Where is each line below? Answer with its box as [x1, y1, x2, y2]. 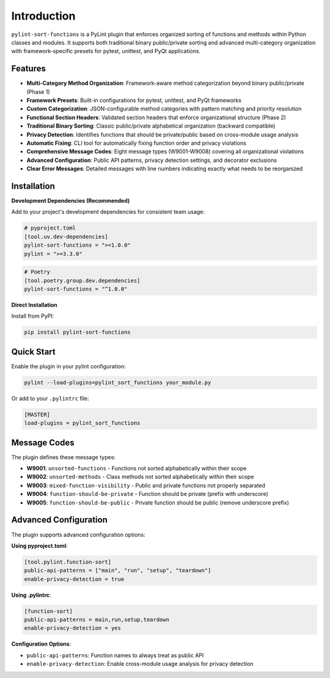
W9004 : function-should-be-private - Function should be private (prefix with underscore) [26, 490, 268, 498]
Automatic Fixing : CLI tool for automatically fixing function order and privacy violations [26, 139, 247, 147]
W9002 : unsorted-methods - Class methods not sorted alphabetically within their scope [26, 473, 254, 481]
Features [11, 64, 46, 74]
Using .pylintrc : [11, 591, 51, 599]
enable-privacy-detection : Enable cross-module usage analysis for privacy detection [26, 660, 254, 668]
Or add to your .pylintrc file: [11, 395, 90, 402]
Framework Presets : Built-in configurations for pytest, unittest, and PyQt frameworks [26, 97, 241, 104]
